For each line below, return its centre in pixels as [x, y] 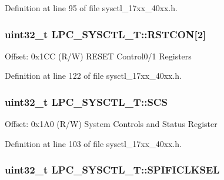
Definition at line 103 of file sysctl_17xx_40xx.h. [93, 143]
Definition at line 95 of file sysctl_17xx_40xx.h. [91, 8]
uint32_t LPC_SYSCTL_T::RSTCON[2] [106, 34]
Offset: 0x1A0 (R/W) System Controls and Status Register [111, 124]
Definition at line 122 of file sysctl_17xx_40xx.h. [93, 76]
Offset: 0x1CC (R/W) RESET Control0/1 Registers [98, 56]
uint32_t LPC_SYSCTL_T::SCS [86, 101]
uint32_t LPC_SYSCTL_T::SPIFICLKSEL [112, 170]
